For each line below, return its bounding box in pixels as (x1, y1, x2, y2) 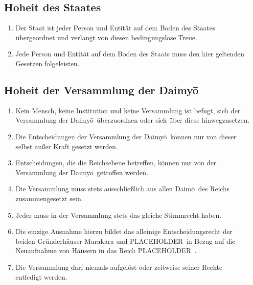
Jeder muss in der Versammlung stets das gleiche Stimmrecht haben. (15, 209, 222, 220)
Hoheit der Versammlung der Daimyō (4, 82, 199, 97)
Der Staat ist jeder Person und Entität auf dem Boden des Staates (15, 23, 215, 33)
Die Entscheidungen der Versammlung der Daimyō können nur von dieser (15, 131, 237, 141)
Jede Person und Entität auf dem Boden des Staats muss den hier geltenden (15, 49, 244, 59)
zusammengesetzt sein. (15, 193, 83, 203)
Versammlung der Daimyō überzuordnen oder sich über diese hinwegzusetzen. (15, 115, 250, 125)
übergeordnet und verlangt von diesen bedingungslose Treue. (15, 32, 197, 42)
